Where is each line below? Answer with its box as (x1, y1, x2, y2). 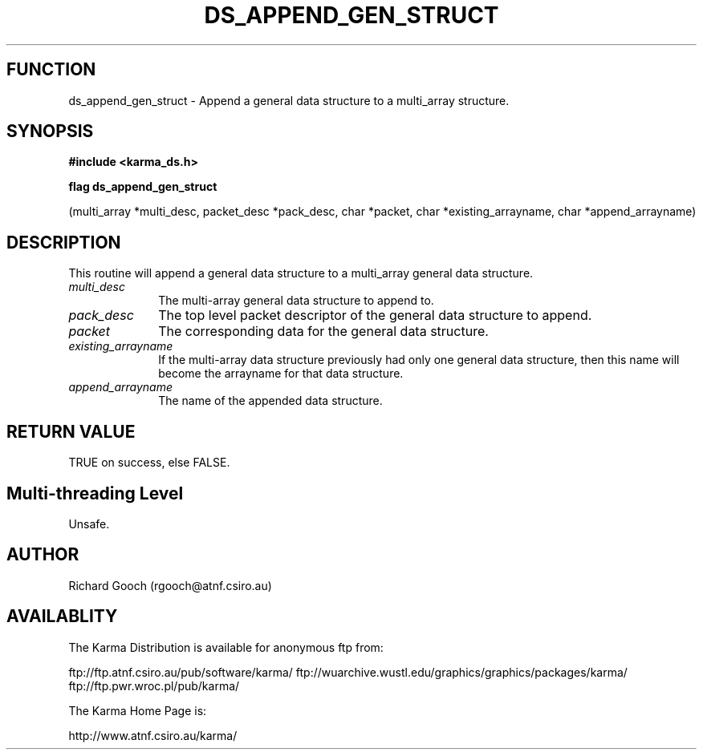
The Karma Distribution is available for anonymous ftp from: (68, 640, 384, 654)
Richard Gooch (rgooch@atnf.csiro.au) (68, 578, 272, 592)
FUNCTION (6, 59, 96, 80)
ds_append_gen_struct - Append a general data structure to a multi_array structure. (68, 93, 510, 107)
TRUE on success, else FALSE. (68, 455, 230, 470)
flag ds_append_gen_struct (68, 180, 217, 194)
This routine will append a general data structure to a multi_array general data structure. (68, 266, 534, 281)
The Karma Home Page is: (68, 703, 207, 718)
